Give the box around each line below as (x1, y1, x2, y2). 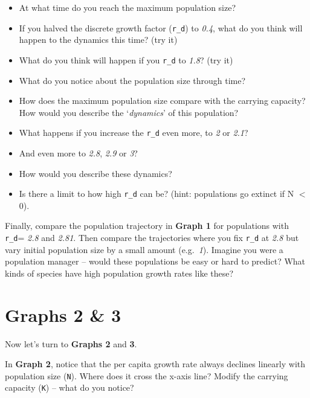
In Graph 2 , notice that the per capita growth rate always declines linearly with (5, 358, 305, 370)
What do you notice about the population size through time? (19, 74, 246, 86)
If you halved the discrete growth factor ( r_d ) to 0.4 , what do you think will (19, 21, 303, 34)
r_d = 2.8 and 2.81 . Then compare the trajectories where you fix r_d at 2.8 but (5, 231, 299, 243)
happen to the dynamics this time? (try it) (19, 33, 178, 46)
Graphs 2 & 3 (5, 302, 121, 327)
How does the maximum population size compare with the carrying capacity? (19, 94, 306, 107)
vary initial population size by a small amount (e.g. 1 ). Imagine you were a (5, 243, 283, 255)
